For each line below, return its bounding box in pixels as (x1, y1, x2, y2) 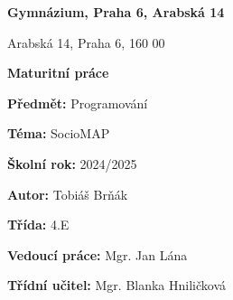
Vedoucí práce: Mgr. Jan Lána (7, 245, 188, 264)
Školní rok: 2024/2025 (7, 154, 137, 173)
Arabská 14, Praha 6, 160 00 (7, 33, 165, 52)
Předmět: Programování (7, 93, 148, 112)
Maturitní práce (7, 63, 109, 82)
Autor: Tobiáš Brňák (7, 184, 128, 203)
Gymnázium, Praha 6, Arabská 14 (7, 3, 225, 21)
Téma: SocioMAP (7, 124, 110, 143)
